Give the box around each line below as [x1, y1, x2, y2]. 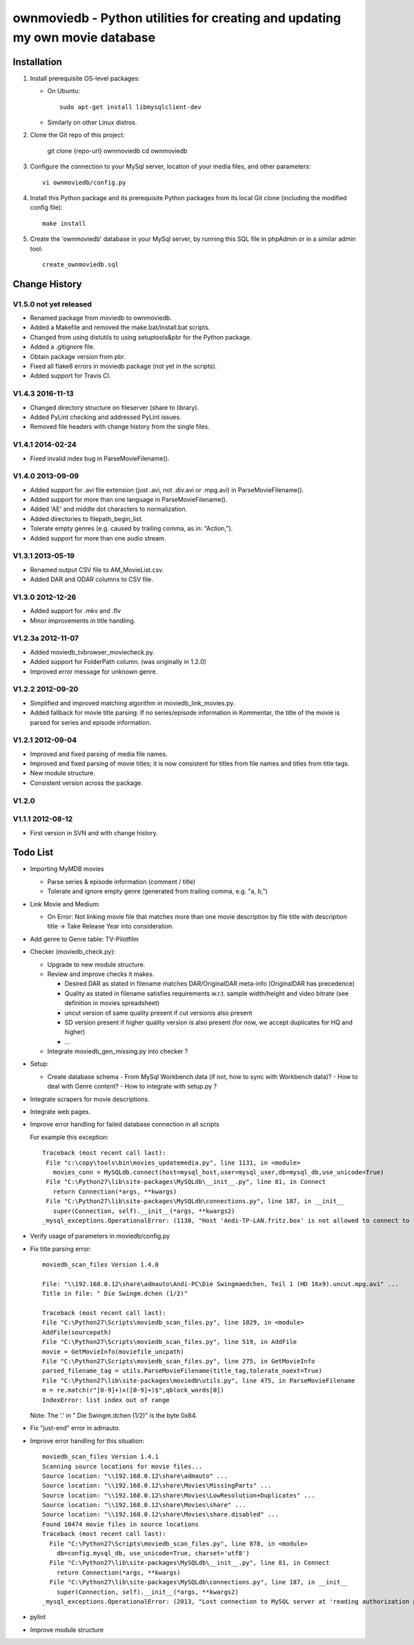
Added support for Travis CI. [30, 371, 111, 380]
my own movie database [12, 30, 156, 45]
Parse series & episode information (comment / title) [47, 877, 196, 886]
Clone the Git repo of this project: [30, 131, 126, 139]
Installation [12, 56, 62, 68]
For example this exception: [30, 1133, 109, 1141]
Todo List [12, 846, 54, 859]
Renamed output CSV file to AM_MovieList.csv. [30, 565, 164, 574]
